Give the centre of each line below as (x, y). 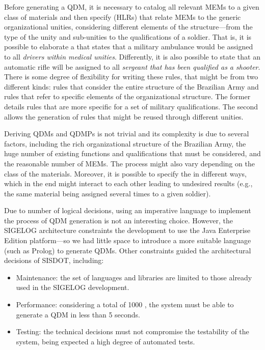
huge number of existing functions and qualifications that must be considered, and (132, 153)
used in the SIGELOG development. (73, 287)
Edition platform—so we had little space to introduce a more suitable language (128, 240)
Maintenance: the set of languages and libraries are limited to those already (134, 277)
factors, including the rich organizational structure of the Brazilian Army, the (125, 143)
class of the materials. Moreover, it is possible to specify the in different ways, (125, 173)
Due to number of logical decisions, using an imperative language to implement (128, 210)
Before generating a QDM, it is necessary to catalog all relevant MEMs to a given (132, 7)
